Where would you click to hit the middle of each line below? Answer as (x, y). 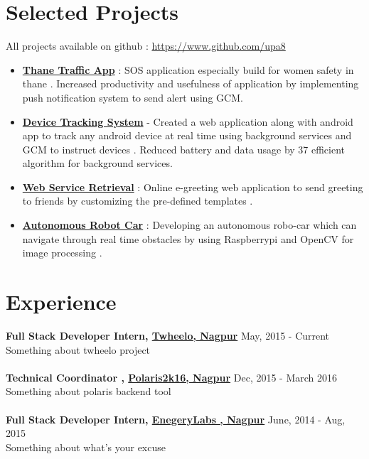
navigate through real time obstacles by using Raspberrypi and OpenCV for (188, 238)
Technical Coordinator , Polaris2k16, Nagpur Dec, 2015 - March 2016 (172, 377)
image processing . (62, 253)
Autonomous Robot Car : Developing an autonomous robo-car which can (189, 225)
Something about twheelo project (78, 349)
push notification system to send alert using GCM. (133, 97)
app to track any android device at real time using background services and (187, 135)
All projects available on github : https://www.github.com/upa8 (146, 46)
